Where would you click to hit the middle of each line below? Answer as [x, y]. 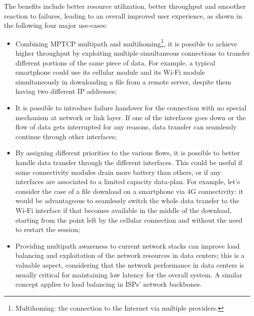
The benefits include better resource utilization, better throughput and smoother [125, 6]
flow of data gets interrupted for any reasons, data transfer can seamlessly [126, 127]
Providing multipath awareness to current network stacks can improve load [127, 245]
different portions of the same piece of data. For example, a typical [115, 62]
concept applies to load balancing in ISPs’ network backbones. [109, 284]
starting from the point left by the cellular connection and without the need [129, 220]
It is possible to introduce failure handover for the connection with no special [131, 107]
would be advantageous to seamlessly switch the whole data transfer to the [127, 200]
